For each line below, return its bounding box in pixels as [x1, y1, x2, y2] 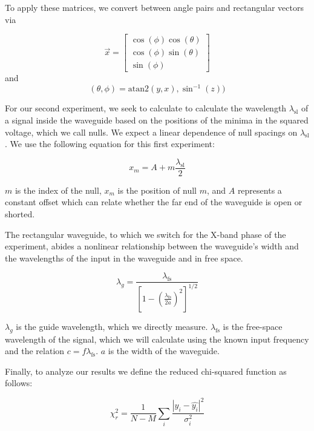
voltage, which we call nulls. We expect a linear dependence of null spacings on [5, 125, 298, 138]
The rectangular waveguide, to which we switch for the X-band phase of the [5, 228, 286, 240]
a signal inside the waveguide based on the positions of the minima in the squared [5, 113, 309, 126]
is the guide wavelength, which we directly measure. [16, 320, 208, 332]
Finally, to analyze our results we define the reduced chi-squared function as [5, 364, 287, 377]
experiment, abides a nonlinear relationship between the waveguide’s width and [5, 240, 299, 252]
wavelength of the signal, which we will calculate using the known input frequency [5, 332, 309, 345]
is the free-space [223, 320, 283, 332]
